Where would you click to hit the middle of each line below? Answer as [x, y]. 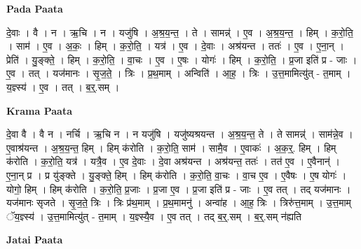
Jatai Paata [35, 240]
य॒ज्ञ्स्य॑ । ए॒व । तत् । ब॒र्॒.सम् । [63, 86]
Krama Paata [39, 110]
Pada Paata [35, 8]
